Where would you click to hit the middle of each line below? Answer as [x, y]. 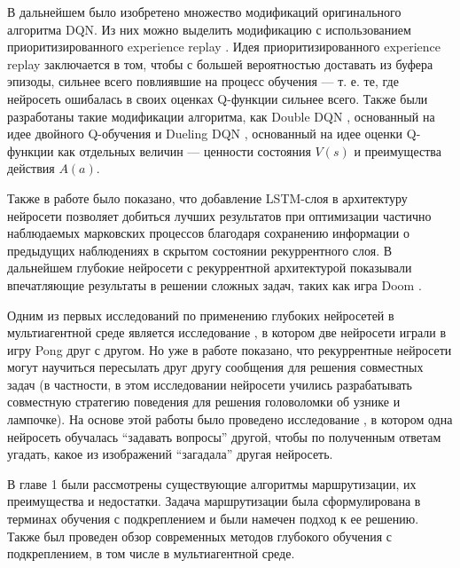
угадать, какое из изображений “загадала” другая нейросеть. [170, 454]
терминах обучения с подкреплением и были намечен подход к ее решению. [213, 519]
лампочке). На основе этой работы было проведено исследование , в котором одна [230, 419]
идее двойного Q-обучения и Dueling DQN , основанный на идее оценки [205, 134]
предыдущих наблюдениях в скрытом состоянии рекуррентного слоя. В [200, 250]
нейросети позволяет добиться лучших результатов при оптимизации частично [219, 215]
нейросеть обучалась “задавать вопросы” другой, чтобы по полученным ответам [224, 436]
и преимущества [398, 150]
